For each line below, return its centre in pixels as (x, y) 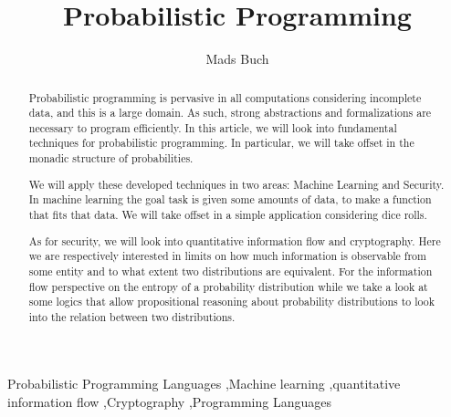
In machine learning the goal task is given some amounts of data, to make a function (230, 199)
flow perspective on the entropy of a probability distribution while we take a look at (228, 286)
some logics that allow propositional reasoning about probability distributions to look (231, 302)
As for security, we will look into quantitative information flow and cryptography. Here (235, 240)
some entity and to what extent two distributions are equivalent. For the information (231, 271)
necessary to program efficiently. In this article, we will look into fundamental (213, 127)
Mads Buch (237, 59)
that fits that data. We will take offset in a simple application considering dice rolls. (228, 214)
